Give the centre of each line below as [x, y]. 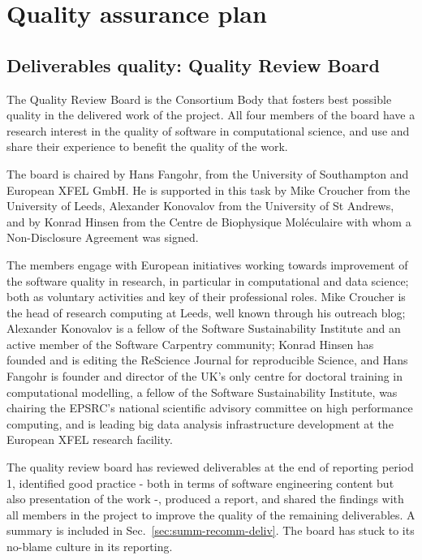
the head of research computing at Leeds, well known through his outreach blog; [206, 312]
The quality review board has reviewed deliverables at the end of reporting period [210, 467]
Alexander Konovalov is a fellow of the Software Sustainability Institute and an [204, 328]
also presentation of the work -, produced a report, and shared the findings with [205, 499]
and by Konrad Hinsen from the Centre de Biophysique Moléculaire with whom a [209, 221]
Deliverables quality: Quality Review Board [193, 65]
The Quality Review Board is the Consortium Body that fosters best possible [199, 99]
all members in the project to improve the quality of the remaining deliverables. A [211, 514]
